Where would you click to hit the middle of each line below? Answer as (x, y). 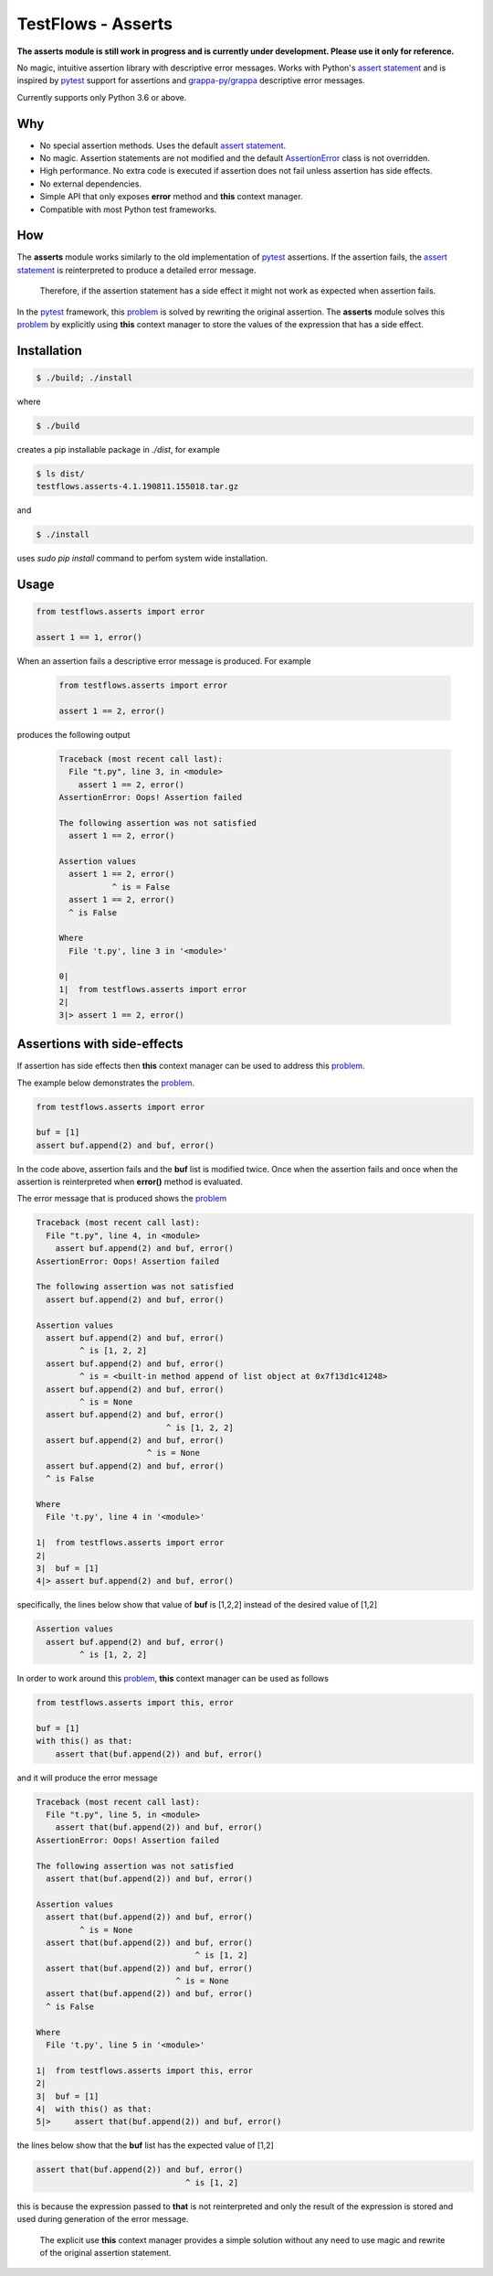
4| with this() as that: (94, 2109)
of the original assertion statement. (105, 2252)
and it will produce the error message (88, 1778)
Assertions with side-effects (100, 1044)
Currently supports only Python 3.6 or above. (102, 97)
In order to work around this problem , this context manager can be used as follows (173, 1679)
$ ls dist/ (60, 474)
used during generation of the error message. (103, 2219)
